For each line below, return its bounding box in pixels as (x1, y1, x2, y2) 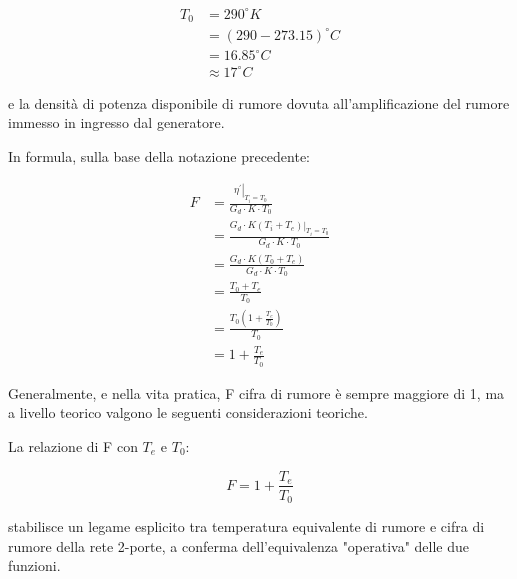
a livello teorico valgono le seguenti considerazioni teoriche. (8, 402, 368, 423)
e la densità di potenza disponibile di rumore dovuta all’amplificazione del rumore (8, 92, 510, 113)
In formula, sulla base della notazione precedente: (8, 145, 311, 166)
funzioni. (8, 555, 61, 576)
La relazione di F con (8, 435, 138, 456)
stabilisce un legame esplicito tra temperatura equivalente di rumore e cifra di (8, 516, 485, 537)
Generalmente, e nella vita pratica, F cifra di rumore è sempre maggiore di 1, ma (8, 382, 505, 403)
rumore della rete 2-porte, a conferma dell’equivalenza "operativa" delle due (8, 535, 470, 556)
